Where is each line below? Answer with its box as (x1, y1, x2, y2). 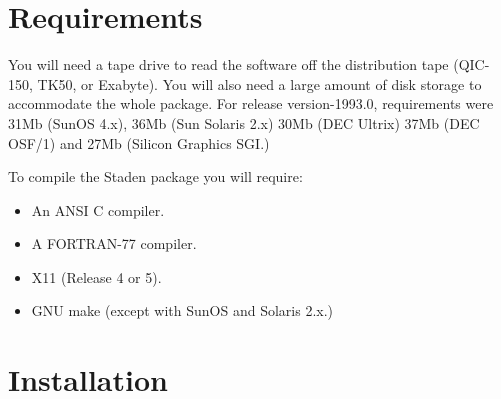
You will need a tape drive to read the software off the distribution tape (8, 54, 449, 75)
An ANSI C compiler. (31, 199, 165, 220)
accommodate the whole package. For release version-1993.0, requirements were (8, 93, 494, 114)
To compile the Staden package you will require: (8, 166, 303, 187)
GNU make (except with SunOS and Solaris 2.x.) (31, 300, 334, 321)
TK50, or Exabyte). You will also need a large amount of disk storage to (37, 73, 482, 94)
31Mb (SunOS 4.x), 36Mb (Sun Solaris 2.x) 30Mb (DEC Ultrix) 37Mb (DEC (8, 112, 480, 133)
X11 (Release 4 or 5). (31, 266, 162, 287)
